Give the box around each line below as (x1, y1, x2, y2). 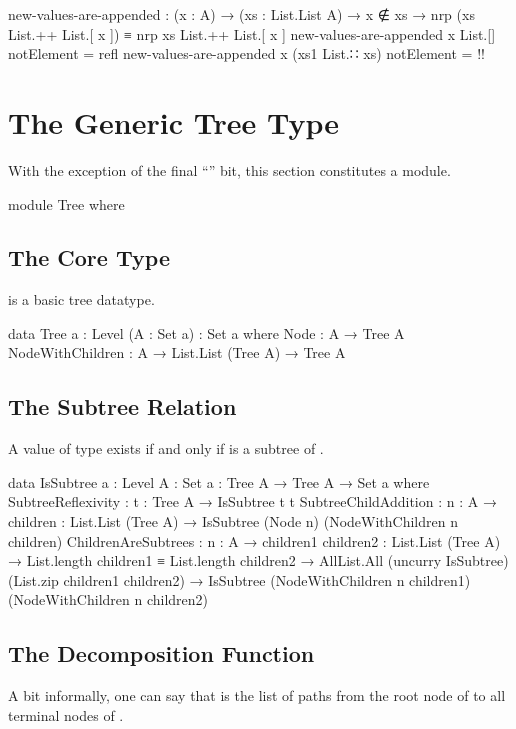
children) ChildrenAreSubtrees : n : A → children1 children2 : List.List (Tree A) (8, 530, 501, 551)
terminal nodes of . (8, 704, 124, 725)
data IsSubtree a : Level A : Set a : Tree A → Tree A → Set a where (8, 471, 430, 492)
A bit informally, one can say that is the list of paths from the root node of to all (8, 685, 506, 706)
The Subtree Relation (8, 391, 237, 422)
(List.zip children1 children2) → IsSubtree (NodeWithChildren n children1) (8, 569, 471, 590)
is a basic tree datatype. (8, 289, 155, 310)
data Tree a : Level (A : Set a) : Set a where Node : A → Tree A (8, 322, 405, 343)
